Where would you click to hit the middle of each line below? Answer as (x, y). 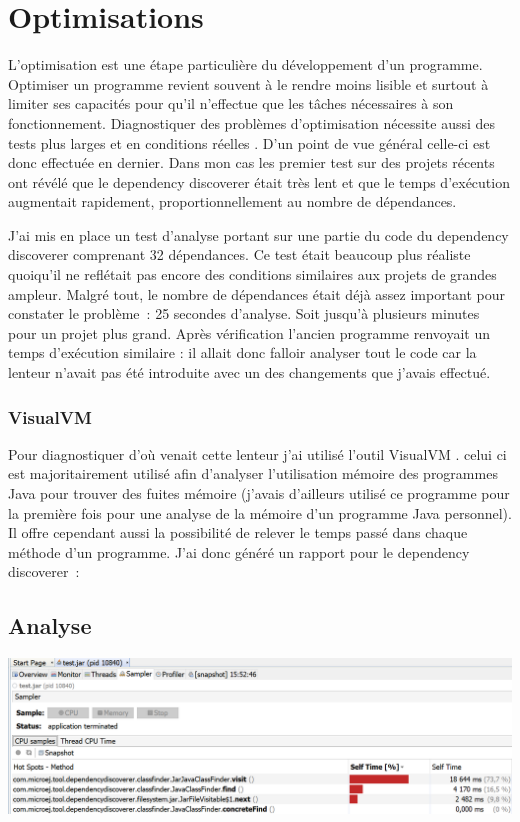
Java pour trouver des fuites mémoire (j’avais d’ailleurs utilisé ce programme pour (259, 493)
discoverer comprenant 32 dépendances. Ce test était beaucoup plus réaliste (239, 254)
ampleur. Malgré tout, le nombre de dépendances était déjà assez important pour (257, 293)
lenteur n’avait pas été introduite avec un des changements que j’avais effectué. (249, 372)
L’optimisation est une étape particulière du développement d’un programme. (245, 64)
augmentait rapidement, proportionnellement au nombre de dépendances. (232, 201)
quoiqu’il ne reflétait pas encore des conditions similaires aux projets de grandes (252, 274)
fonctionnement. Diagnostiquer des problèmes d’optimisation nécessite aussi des (252, 122)
